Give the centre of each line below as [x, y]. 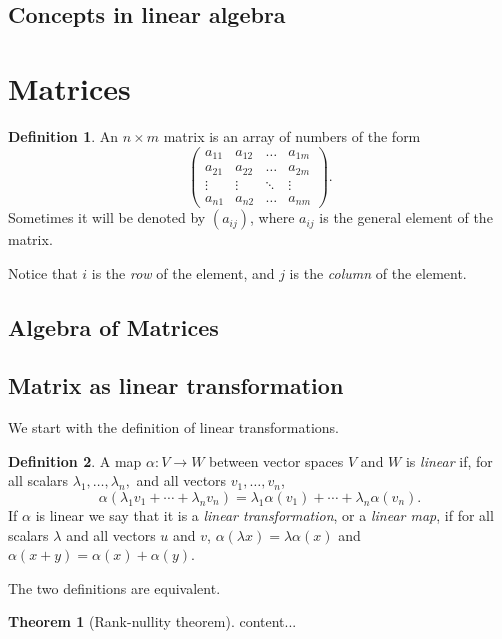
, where [272, 217]
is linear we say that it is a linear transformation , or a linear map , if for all [264, 515]
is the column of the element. [378, 272]
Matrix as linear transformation [176, 385]
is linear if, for [449, 460]
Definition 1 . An [63, 135]
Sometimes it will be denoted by [107, 217]
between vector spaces [276, 460]
